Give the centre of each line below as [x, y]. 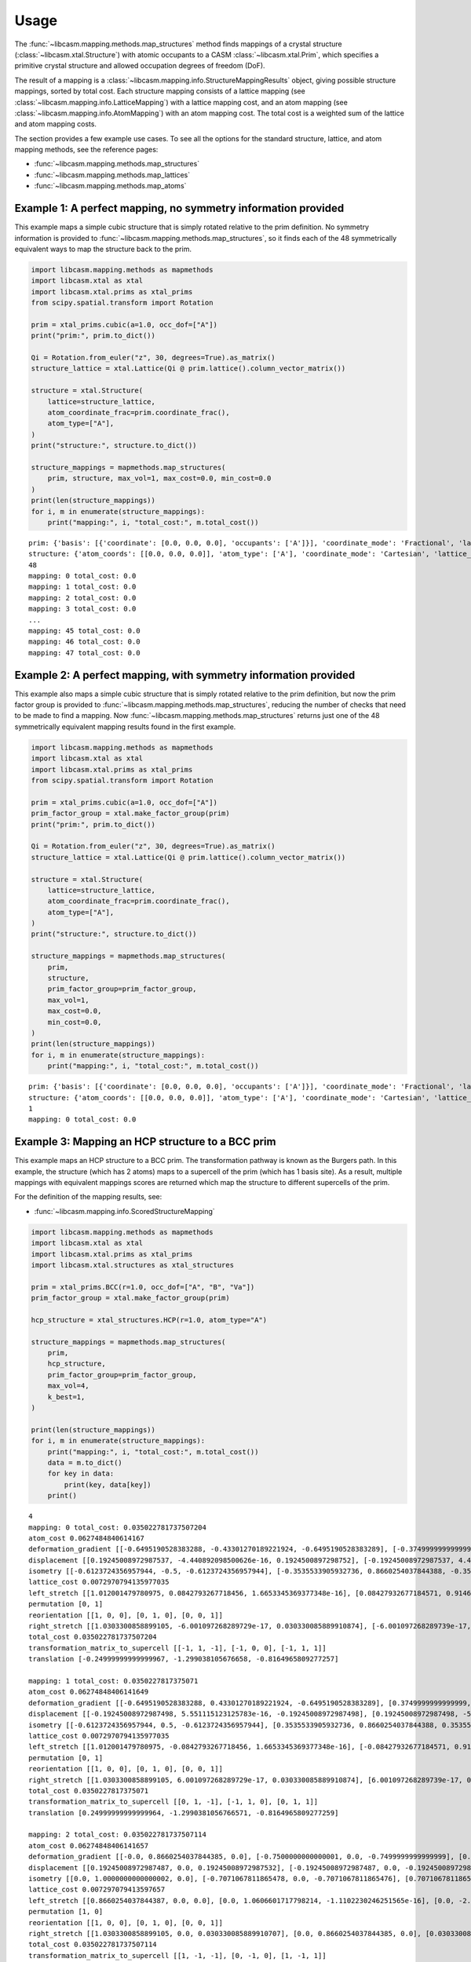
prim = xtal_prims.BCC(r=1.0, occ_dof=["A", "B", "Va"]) [143, 1287]
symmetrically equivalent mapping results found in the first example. [125, 727]
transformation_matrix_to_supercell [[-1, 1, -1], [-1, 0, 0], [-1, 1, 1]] [177, 1648]
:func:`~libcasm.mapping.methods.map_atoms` [110, 186]
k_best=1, [66, 1397]
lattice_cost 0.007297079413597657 [97, 1890]
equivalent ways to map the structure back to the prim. [103, 249]
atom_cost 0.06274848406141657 [89, 1845]
